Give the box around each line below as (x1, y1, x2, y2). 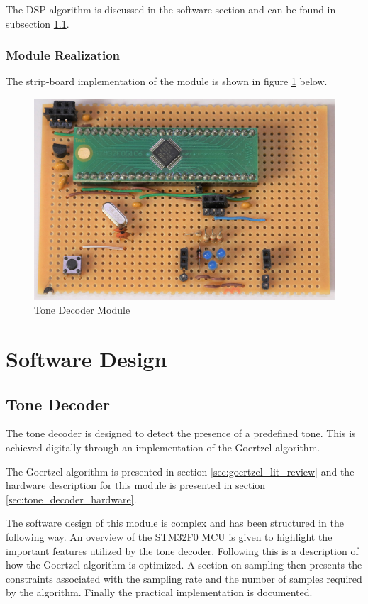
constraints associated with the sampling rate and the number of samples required (6, 571, 362, 586)
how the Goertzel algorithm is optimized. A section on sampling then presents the (6, 557, 362, 572)
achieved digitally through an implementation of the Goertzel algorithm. (6, 439, 320, 454)
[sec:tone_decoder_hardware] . (6, 491, 137, 506)
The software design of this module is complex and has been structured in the (6, 515, 344, 530)
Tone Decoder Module (34, 302, 130, 317)
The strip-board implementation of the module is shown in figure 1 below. (6, 74, 328, 89)
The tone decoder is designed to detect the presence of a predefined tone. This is (6, 426, 356, 441)
